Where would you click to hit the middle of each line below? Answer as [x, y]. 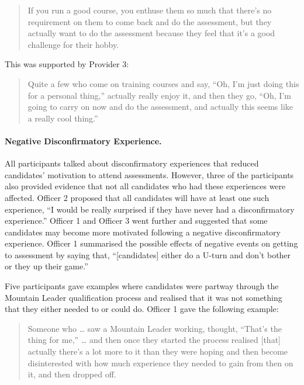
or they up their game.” [46, 266]
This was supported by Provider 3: [67, 64]
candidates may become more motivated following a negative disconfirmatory [143, 232]
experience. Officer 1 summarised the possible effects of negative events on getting [151, 243]
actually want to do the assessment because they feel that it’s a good [151, 33]
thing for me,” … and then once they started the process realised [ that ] [154, 340]
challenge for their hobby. [73, 44]
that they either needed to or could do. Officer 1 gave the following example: [142, 309]
